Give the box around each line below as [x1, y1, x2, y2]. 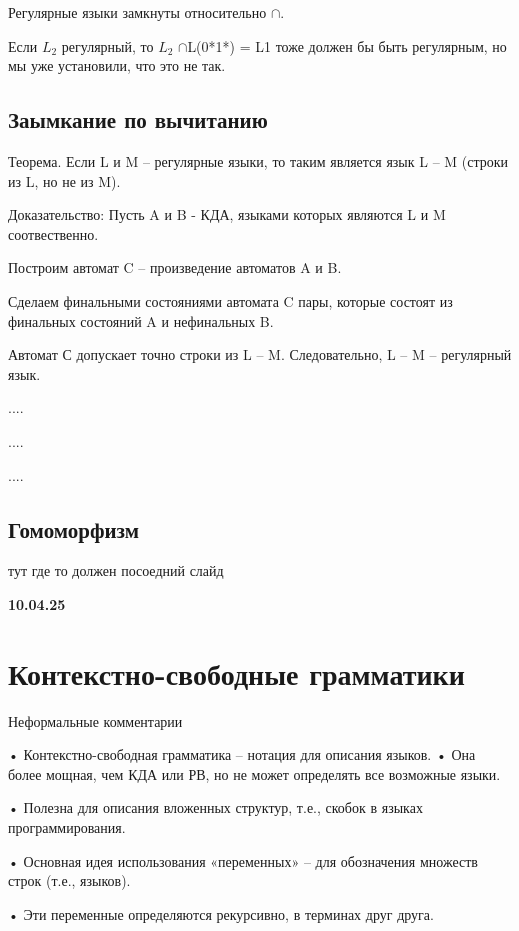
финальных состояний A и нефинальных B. [8, 310, 274, 331]
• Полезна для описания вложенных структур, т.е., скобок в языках [8, 797, 423, 818]
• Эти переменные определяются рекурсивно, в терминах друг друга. [8, 903, 434, 924]
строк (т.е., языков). [8, 870, 131, 891]
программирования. [8, 817, 126, 837]
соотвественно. [8, 223, 99, 244]
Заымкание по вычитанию [8, 104, 268, 135]
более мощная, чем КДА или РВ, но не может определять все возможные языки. [8, 763, 501, 784]
